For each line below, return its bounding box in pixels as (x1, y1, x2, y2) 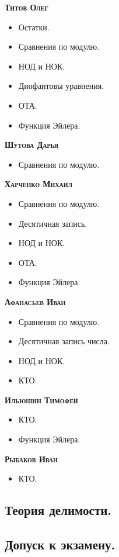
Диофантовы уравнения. (18, 79, 104, 92)
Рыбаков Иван (5, 452, 58, 465)
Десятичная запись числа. (18, 335, 110, 347)
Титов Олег (5, 1, 48, 13)
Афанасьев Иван (5, 295, 66, 307)
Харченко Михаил (5, 178, 73, 190)
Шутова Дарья (5, 139, 58, 151)
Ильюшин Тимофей (5, 393, 78, 406)
